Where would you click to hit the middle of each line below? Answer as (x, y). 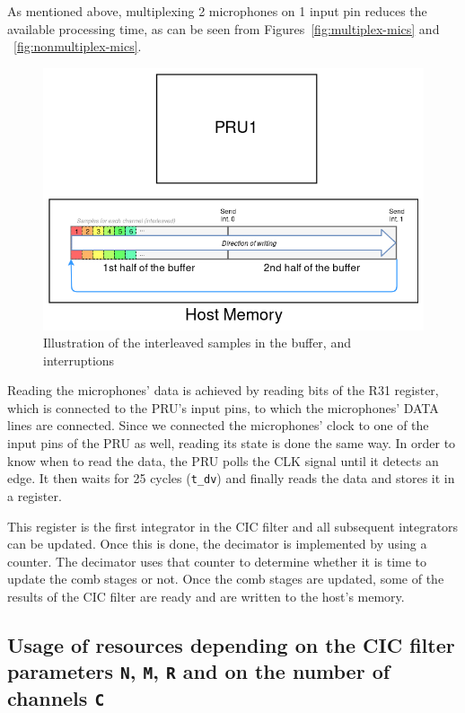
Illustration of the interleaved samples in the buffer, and (197, 343)
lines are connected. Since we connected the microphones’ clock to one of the (218, 425)
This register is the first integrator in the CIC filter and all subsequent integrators (233, 526)
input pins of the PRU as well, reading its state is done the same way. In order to (232, 443)
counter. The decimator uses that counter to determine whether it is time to (217, 561)
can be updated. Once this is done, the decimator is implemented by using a (217, 544)
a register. (35, 495)
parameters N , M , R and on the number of (199, 671)
